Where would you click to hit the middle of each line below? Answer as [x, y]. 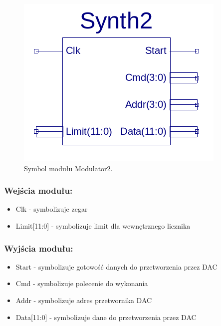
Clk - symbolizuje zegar [52, 209]
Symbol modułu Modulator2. [68, 168]
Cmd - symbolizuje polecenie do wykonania [82, 283]
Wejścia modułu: [38, 190]
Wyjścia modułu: [39, 248]
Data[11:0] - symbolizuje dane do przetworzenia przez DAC [106, 317]
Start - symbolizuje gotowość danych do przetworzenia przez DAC [116, 266]
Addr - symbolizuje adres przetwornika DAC [84, 300]
